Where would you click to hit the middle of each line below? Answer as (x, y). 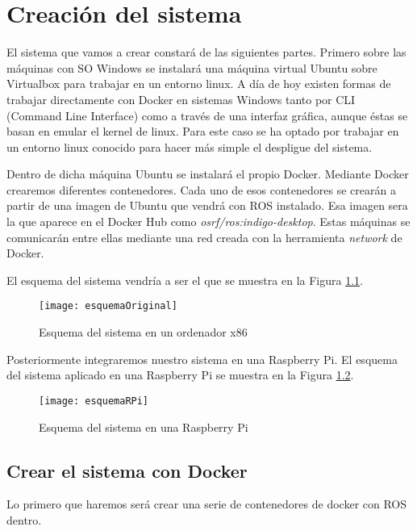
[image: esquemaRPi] (94, 401)
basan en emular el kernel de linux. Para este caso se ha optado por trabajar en (203, 131)
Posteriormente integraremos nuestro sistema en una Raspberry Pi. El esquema (202, 359)
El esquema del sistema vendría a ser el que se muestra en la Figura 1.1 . (185, 280)
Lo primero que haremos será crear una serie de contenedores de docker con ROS (207, 504)
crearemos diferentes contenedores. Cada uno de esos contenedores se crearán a (201, 189)
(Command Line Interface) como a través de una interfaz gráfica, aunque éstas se (207, 115)
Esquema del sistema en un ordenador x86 (143, 332)
